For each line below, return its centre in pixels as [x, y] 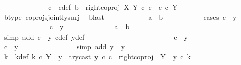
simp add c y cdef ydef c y [96, 36]
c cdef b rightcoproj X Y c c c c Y [113, 7]
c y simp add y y [64, 46]
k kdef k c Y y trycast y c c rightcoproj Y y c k [97, 56]
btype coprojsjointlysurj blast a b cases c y [120, 17]
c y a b [89, 27]
